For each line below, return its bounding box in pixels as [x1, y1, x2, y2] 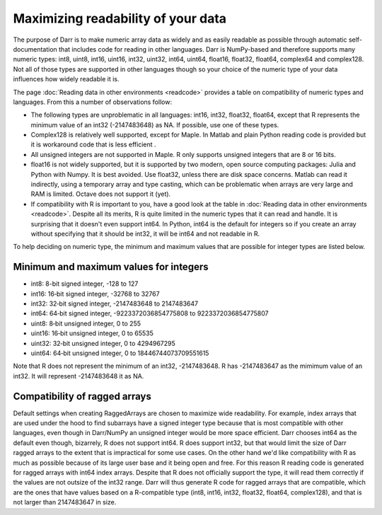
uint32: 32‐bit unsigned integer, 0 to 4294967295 [30, 339, 176, 347]
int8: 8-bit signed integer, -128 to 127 [30, 279, 139, 288]
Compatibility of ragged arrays [13, 390, 151, 403]
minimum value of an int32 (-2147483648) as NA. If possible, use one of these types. [30, 120, 279, 129]
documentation [13, 45, 58, 53]
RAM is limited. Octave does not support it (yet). [30, 190, 171, 198]
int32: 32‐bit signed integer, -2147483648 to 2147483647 [30, 299, 198, 308]
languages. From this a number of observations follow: [13, 98, 173, 106]
